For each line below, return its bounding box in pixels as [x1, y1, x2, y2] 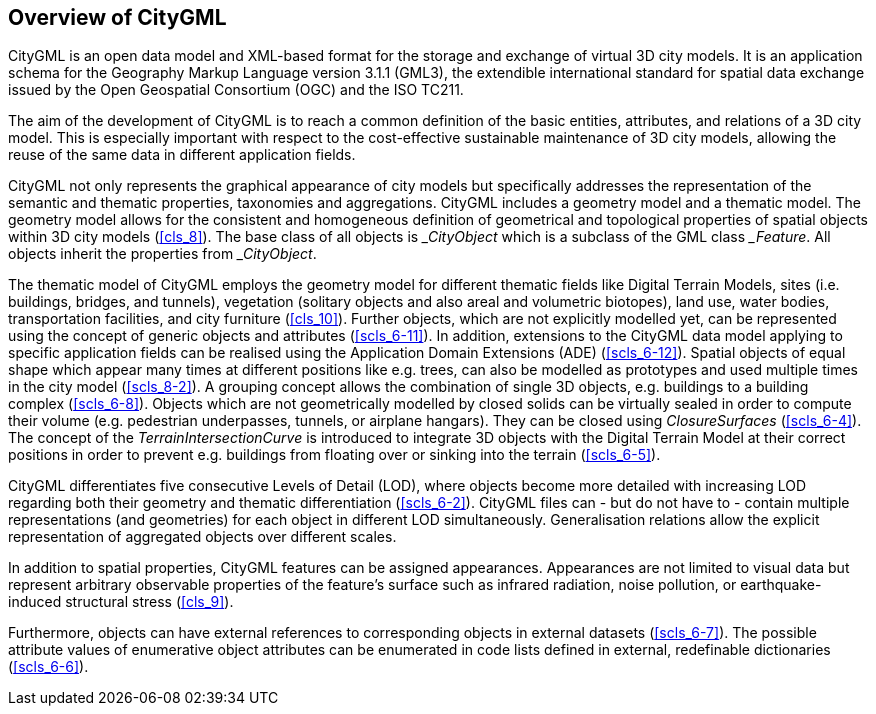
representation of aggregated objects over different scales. [8, 528, 397, 546]
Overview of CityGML [8, 5, 227, 30]
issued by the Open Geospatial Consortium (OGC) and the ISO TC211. [8, 81, 464, 99]
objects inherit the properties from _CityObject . [8, 245, 317, 263]
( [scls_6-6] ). [8, 658, 89, 676]
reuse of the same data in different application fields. [8, 146, 356, 164]
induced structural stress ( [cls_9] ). [8, 593, 234, 611]
